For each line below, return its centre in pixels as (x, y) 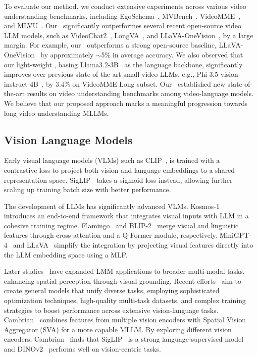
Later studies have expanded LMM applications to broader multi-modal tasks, (124, 271)
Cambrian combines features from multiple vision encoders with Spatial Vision (125, 320)
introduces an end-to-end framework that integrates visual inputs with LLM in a (126, 216)
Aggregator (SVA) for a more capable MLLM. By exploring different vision (118, 329)
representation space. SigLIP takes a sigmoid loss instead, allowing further (118, 179)
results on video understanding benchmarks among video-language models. (140, 93)
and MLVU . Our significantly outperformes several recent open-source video (123, 25)
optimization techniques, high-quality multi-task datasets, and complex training (125, 300)
